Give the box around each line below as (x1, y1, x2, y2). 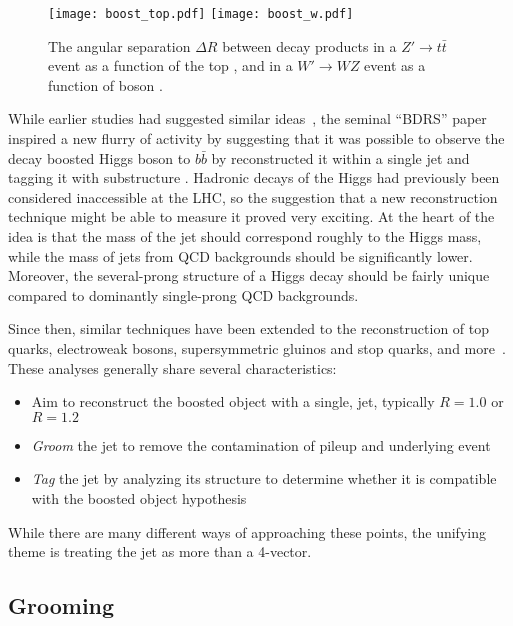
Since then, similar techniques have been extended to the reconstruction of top (8, 318, 490, 339)
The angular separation (48, 35, 191, 56)
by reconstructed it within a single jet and (211, 147, 470, 168)
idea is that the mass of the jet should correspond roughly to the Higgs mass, (8, 226, 482, 246)
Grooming (8, 590, 115, 621)
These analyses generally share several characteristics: (8, 357, 337, 378)
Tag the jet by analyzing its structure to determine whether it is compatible (31, 468, 497, 489)
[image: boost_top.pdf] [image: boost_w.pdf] (48, 7, 354, 21)
